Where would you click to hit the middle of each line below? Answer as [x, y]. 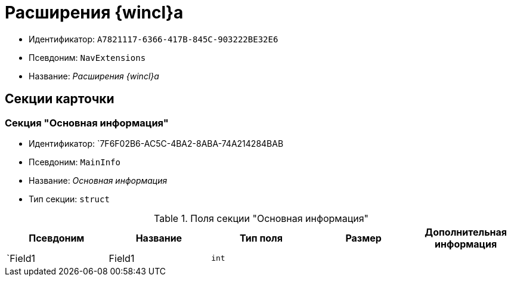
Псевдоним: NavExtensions [87, 57]
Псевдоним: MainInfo [75, 162]
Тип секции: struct [69, 199]
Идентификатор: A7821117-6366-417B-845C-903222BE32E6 [154, 39]
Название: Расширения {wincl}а [94, 76]
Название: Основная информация [98, 180]
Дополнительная [466, 232]
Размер [363, 238]
